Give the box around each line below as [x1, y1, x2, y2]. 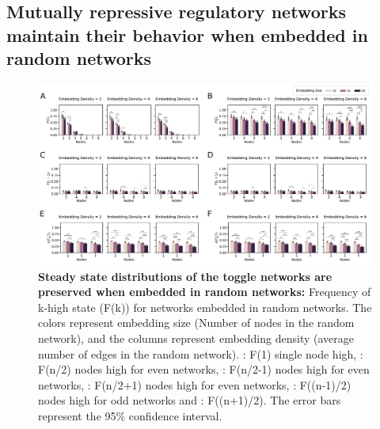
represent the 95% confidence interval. [38, 407, 222, 423]
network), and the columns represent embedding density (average [38, 329, 354, 346]
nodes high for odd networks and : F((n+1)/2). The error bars [38, 392, 341, 408]
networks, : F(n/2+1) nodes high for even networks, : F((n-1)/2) [38, 376, 351, 393]
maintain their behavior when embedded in [6, 22, 368, 47]
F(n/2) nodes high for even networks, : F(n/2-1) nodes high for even [38, 361, 370, 378]
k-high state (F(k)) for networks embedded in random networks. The [38, 298, 372, 315]
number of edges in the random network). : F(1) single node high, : [38, 345, 363, 362]
